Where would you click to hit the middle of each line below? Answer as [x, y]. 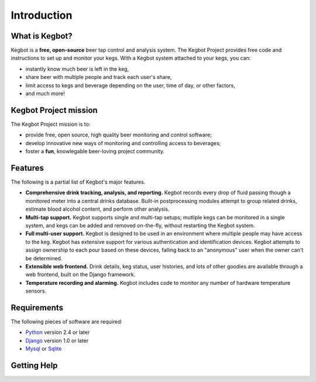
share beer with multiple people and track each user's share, [99, 77]
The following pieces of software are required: [67, 321]
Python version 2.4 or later [58, 332]
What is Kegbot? [42, 36]
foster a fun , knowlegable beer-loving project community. [95, 152]
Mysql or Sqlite [44, 349]
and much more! [45, 94]
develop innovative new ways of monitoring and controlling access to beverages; [123, 143]
